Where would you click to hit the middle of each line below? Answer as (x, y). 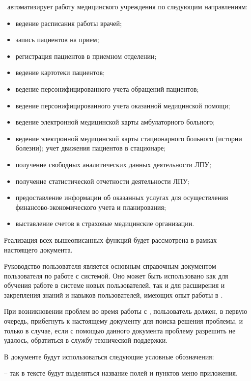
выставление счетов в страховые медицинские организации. (105, 223)
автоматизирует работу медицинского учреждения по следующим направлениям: (127, 6)
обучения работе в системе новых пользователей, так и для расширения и (114, 285)
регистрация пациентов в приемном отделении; (86, 56)
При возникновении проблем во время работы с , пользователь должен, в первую (126, 311)
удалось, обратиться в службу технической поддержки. (86, 340)
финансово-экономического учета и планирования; (91, 207)
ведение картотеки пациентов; (60, 72)
